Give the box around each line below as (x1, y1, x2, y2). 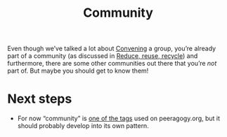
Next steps (7, 91, 72, 107)
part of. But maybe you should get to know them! (7, 66, 149, 75)
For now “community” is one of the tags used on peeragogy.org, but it (17, 114, 220, 123)
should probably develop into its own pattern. (17, 122, 149, 130)
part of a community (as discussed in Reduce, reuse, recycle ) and (7, 52, 198, 60)
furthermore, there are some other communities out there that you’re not (7, 59, 217, 68)
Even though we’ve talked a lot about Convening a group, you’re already (7, 44, 216, 53)
